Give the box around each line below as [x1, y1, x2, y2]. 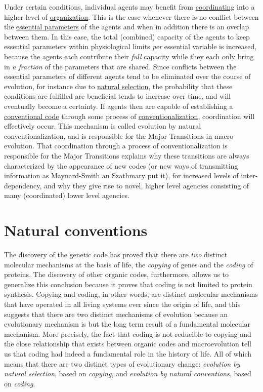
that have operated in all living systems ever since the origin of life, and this [4, 298, 241, 309]
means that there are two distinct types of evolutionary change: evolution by [4, 358, 240, 369]
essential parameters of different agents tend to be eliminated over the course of [4, 71, 251, 82]
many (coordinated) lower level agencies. [4, 190, 129, 201]
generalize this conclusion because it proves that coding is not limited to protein [4, 279, 252, 289]
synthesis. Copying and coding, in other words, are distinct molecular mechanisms [4, 289, 258, 299]
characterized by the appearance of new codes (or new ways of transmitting [4, 160, 238, 171]
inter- [241, 170, 258, 181]
